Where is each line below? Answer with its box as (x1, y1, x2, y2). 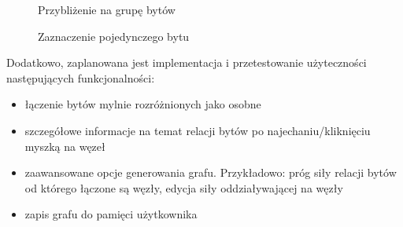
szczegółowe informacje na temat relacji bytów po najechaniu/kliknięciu (24, 122, 371, 138)
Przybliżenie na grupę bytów (38, 2, 176, 17)
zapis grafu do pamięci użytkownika (24, 206, 198, 222)
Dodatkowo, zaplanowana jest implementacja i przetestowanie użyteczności (6, 54, 367, 71)
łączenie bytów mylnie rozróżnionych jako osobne (24, 96, 261, 112)
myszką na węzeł (24, 137, 105, 154)
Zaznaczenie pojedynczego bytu (38, 27, 190, 44)
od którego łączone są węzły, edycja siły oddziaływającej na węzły (24, 179, 343, 196)
